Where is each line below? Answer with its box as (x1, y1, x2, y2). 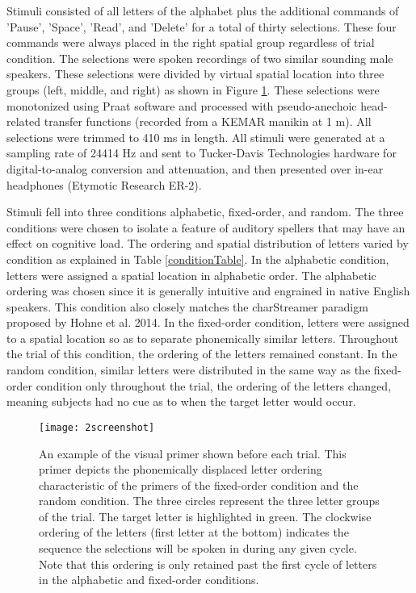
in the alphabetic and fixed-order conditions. (39, 571, 259, 588)
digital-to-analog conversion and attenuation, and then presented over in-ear (6, 160, 384, 177)
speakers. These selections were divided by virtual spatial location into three (6, 65, 384, 82)
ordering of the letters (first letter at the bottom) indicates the (39, 524, 349, 541)
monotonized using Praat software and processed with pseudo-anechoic (6, 97, 357, 114)
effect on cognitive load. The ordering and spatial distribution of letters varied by (6, 235, 409, 252)
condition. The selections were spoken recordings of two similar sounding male (6, 49, 393, 66)
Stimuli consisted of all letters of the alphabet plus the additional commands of (6, 2, 399, 19)
